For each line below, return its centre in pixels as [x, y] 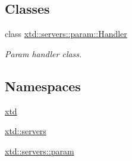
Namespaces [43, 86]
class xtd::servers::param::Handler [66, 34]
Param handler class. [43, 53]
